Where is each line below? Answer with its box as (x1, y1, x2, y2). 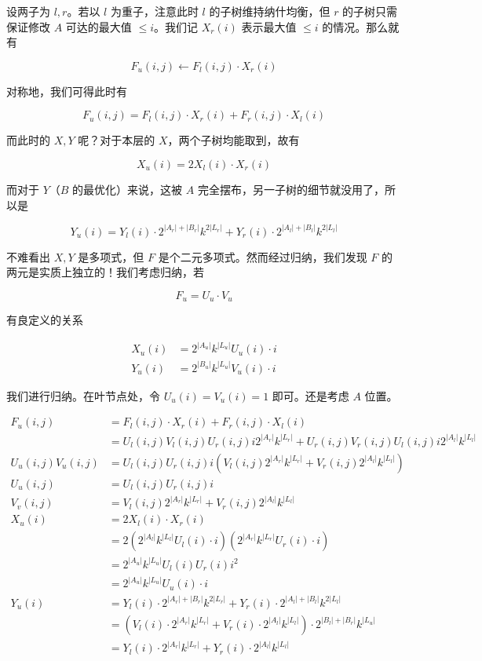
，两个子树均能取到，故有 (167, 132, 300, 148)
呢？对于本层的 (78, 132, 155, 148)
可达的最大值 (65, 18, 132, 35)
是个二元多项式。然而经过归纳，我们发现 (158, 248, 367, 265)
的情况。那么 (322, 18, 389, 35)
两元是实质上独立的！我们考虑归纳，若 (6, 264, 204, 280)
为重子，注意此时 (110, 3, 199, 19)
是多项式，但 (78, 248, 144, 265)
